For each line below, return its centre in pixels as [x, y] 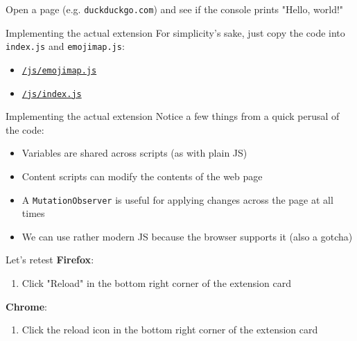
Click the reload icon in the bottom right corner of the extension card [170, 330]
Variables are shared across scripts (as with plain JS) [134, 153]
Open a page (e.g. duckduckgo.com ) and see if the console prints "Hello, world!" [175, 9]
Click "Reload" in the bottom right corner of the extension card [156, 283]
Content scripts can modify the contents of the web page [142, 176]
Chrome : [26, 306]
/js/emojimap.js [59, 70]
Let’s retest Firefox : [50, 260]
